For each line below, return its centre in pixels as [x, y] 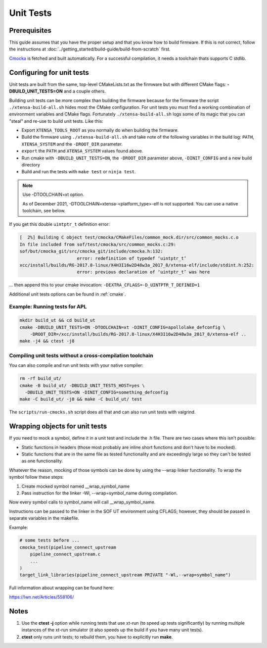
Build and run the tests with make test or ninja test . [79, 172]
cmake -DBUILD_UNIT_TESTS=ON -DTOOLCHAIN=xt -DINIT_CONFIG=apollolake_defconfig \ [123, 327]
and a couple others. [85, 91]
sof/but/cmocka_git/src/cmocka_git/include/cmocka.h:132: [91, 251]
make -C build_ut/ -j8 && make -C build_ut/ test [81, 399]
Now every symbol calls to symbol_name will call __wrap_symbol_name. [82, 502]
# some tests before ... [50, 540]
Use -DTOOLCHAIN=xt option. [53, 195]
